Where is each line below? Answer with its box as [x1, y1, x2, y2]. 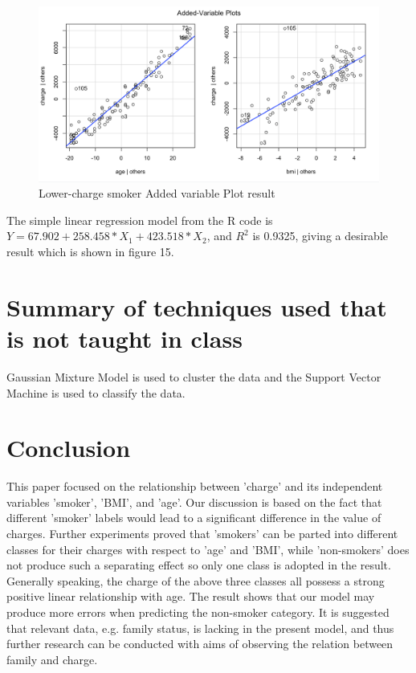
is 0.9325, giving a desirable [252, 227, 389, 244]
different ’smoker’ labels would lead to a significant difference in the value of [6, 509, 381, 526]
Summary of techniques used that [6, 290, 387, 323]
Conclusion [6, 431, 131, 464]
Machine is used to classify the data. [6, 384, 186, 401]
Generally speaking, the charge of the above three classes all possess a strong [6, 572, 385, 589]
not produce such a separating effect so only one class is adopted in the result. [6, 557, 391, 573]
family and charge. [6, 651, 98, 667]
